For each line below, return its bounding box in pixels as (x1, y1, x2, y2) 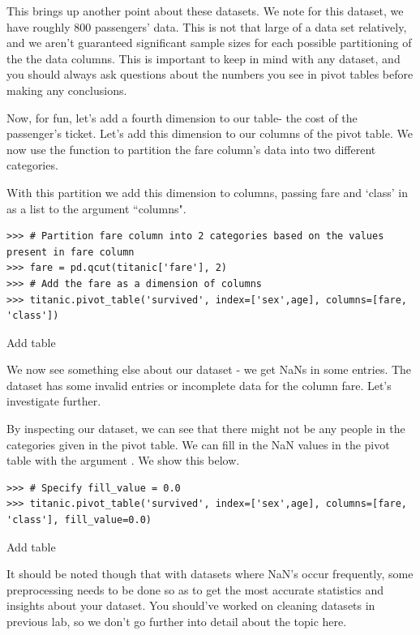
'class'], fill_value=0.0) (6, 514, 152, 526)
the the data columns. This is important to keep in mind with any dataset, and (6, 49, 401, 67)
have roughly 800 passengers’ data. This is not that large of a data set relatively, (6, 18, 407, 35)
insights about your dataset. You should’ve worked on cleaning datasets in (6, 597, 375, 614)
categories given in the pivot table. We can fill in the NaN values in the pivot (6, 435, 390, 453)
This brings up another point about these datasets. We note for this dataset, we (6, 2, 404, 19)
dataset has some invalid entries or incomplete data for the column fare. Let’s (6, 376, 392, 393)
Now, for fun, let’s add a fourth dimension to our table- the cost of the (6, 109, 358, 126)
